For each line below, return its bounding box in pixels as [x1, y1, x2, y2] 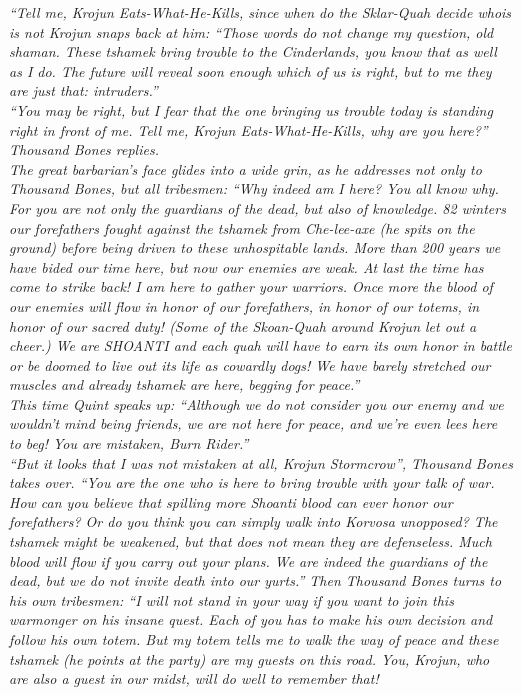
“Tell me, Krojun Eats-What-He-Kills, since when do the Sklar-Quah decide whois [9, 2, 512, 22]
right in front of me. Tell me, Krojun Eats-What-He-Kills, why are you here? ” [9, 119, 488, 140]
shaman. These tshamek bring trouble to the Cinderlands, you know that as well [9, 41, 497, 62]
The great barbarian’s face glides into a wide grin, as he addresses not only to [9, 158, 482, 179]
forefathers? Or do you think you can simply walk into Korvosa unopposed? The [9, 511, 498, 532]
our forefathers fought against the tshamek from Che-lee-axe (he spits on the [9, 217, 475, 238]
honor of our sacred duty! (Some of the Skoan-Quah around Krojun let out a [9, 315, 477, 336]
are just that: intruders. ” [9, 80, 158, 101]
